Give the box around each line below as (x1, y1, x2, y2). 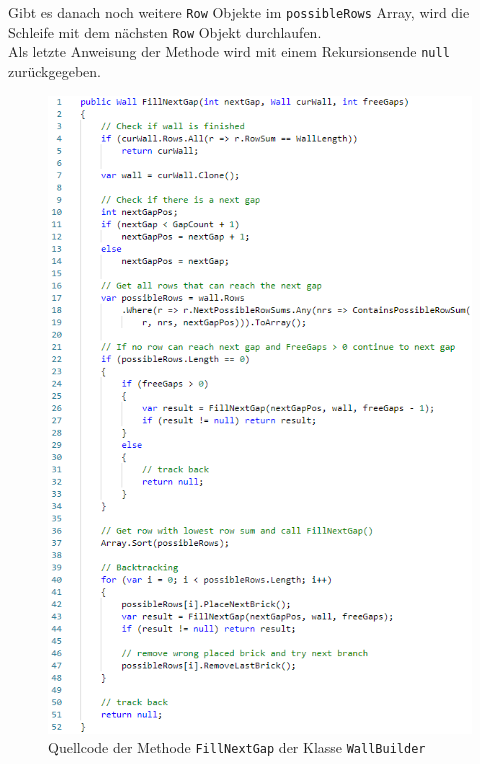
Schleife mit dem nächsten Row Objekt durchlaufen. (8, 21, 322, 42)
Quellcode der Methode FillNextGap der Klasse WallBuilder (48, 737, 426, 758)
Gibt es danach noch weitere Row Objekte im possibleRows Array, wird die (8, 2, 470, 22)
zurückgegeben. (8, 60, 101, 81)
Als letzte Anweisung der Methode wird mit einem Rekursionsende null (8, 41, 450, 62)
